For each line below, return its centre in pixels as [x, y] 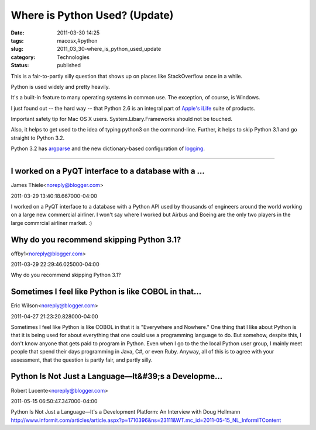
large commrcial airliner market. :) [51, 223]
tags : [17, 40]
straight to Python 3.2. [38, 138]
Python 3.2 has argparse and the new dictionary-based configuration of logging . [108, 148]
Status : [20, 65]
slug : [17, 49]
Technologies [73, 57]
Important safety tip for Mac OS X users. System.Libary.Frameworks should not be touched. [121, 119]
